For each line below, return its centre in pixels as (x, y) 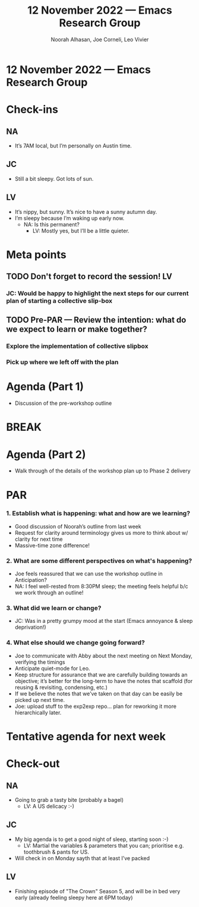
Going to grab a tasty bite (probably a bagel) (69, 799)
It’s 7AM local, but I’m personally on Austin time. (73, 146)
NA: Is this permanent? (52, 224)
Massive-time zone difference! (52, 545)
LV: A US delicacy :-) (49, 806)
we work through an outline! (49, 593)
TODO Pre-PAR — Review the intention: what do (96, 320)
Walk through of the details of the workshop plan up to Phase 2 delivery (103, 471)
